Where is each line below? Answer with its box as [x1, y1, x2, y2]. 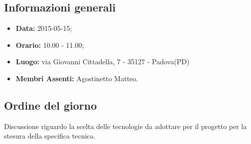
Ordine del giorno [4, 97, 97, 113]
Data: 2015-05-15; [15, 23, 72, 33]
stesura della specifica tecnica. [4, 131, 96, 141]
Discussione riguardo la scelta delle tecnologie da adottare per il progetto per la [4, 121, 247, 131]
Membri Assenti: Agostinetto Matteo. [15, 73, 138, 83]
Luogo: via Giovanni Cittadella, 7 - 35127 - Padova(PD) [15, 56, 190, 67]
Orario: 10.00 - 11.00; [15, 39, 84, 50]
